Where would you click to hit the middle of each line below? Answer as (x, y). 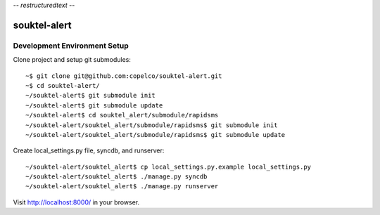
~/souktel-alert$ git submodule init (91, 96)
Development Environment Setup (71, 46)
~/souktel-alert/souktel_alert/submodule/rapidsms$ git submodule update (156, 135)
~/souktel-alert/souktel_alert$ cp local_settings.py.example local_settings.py (169, 167)
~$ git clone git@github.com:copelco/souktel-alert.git (124, 76)
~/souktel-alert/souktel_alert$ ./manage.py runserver (122, 187)
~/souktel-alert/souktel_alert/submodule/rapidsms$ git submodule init (152, 125)
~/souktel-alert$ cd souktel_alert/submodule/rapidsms (122, 115)
